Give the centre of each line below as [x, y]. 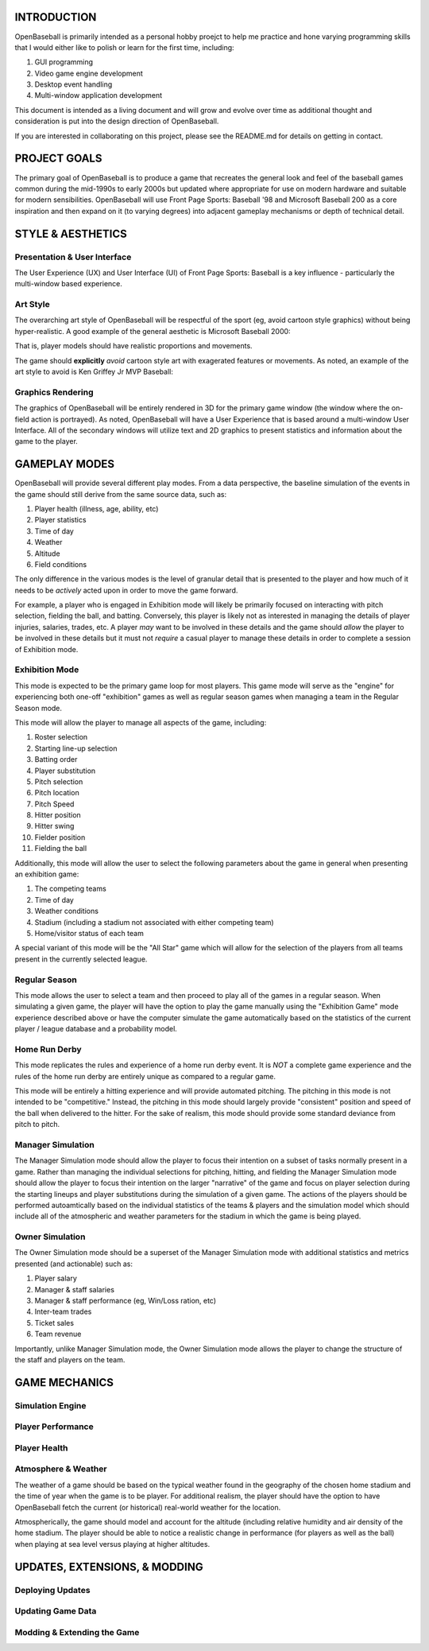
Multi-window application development [99, 95]
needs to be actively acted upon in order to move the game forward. [126, 590]
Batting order [56, 759]
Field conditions [61, 564]
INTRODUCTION [56, 17]
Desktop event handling [73, 84]
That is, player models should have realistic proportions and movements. [134, 346]
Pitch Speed [54, 804]
